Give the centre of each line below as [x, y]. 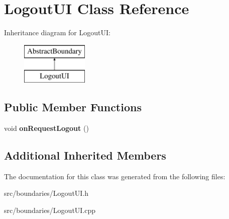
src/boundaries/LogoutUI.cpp [50, 210]
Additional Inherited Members [85, 155]
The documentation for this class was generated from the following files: [115, 176]
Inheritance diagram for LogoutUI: [57, 32]
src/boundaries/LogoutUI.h [46, 193]
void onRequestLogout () [46, 128]
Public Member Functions [73, 107]
